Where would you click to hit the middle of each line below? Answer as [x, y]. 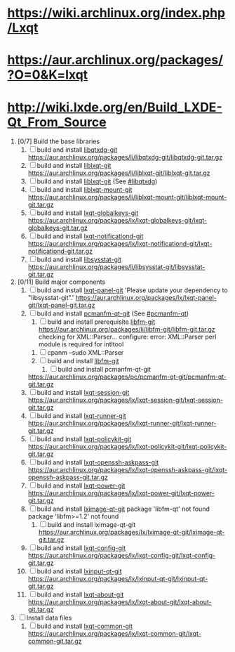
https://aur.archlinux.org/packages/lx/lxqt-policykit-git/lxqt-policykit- [127, 447]
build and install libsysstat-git [79, 260]
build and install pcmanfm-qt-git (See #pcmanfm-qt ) [113, 313]
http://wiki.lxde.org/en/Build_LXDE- [115, 107]
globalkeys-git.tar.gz [58, 228]
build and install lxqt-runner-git [81, 416]
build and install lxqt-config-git [81, 548]
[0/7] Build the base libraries [59, 141]
